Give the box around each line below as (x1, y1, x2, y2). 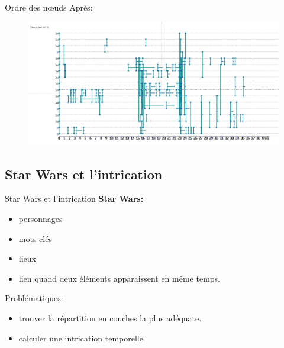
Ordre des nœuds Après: (5, 1, 93, 13)
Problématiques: (5, 292, 63, 304)
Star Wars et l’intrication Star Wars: (5, 192, 144, 205)
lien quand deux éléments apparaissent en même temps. (18, 272, 220, 284)
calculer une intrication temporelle (18, 331, 143, 344)
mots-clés (18, 232, 52, 244)
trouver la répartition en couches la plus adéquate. (18, 312, 202, 324)
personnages (18, 212, 63, 225)
